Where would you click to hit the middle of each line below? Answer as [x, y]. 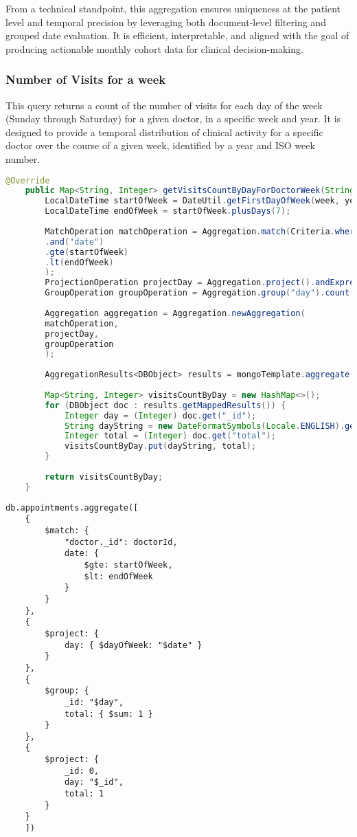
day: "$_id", [94, 782]
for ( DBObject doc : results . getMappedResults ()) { [165, 405]
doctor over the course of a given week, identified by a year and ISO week [160, 145]
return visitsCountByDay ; [104, 477]
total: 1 [84, 794]
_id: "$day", [94, 702]
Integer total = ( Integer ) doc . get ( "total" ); [170, 436]
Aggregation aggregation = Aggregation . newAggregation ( [175, 313]
